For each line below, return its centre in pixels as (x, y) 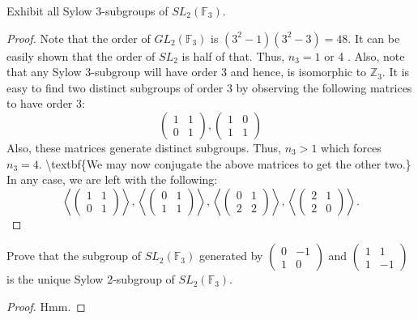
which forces (351, 147)
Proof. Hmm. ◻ (46, 306)
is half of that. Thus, (233, 55)
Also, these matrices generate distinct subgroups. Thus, (144, 147)
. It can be (374, 38)
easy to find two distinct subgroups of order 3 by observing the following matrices (209, 87)
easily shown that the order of (81, 55)
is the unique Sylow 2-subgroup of (91, 279)
